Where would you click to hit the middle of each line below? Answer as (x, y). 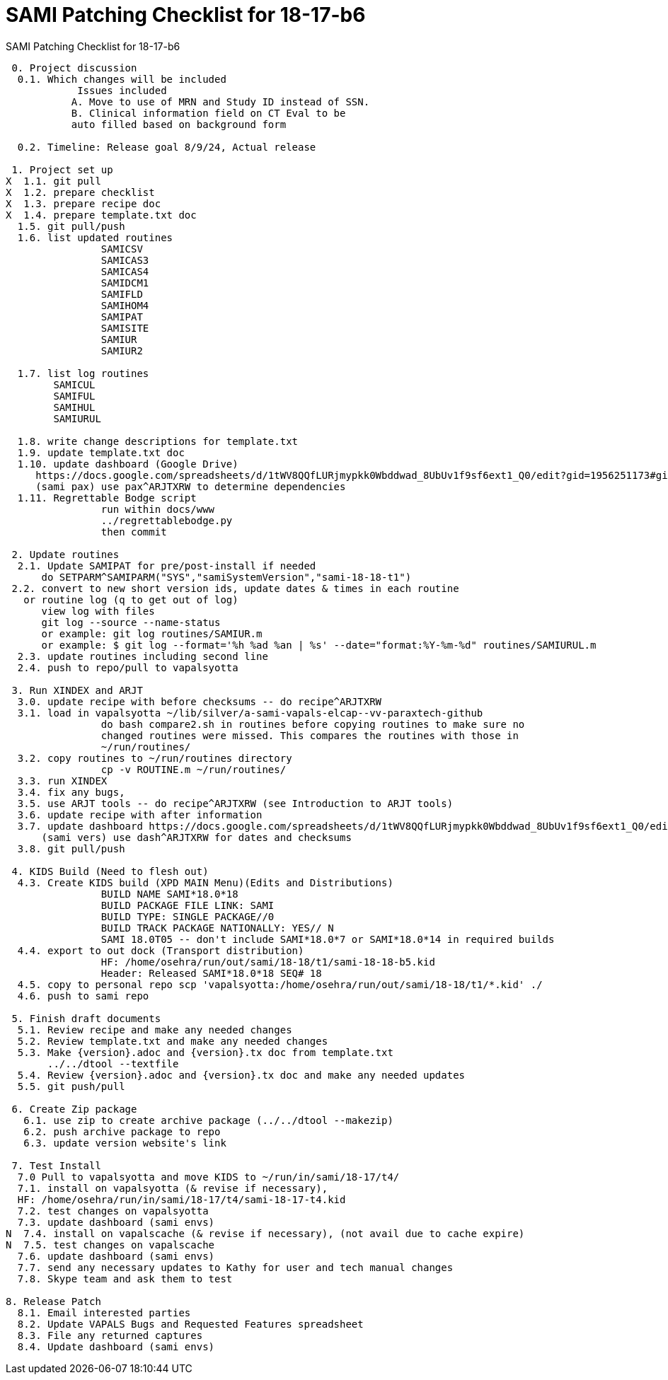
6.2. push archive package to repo (122, 1131)
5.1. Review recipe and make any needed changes (155, 1030)
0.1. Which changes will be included (122, 79)
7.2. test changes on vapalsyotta (113, 1211)
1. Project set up (62, 169)
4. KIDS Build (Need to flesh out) (110, 871)
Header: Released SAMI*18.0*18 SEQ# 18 (211, 973)
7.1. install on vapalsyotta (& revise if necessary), (173, 1188)
